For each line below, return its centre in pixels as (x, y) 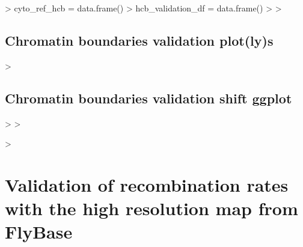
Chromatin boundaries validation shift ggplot (148, 98)
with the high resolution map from (151, 208)
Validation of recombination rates (147, 184)
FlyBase (39, 232)
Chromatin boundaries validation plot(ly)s (139, 40)
